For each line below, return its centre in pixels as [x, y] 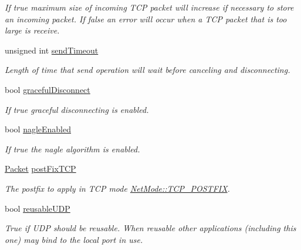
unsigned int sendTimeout [52, 50]
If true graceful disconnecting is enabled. [77, 109]
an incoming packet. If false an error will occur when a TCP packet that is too [146, 19]
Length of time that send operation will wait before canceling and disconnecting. [148, 70]
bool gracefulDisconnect [48, 89]
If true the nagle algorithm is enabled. [72, 149]
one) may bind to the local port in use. [74, 239]
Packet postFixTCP [40, 169]
